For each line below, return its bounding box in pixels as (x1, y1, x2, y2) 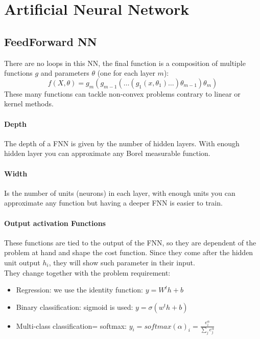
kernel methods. (4, 98, 54, 109)
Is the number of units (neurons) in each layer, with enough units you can (4, 187, 235, 198)
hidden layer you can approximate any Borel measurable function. (4, 148, 210, 159)
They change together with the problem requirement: (4, 267, 171, 278)
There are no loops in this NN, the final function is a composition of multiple (4, 57, 246, 68)
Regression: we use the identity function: (16, 284, 143, 295)
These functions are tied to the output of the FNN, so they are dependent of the (4, 237, 256, 247)
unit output (4, 257, 40, 267)
